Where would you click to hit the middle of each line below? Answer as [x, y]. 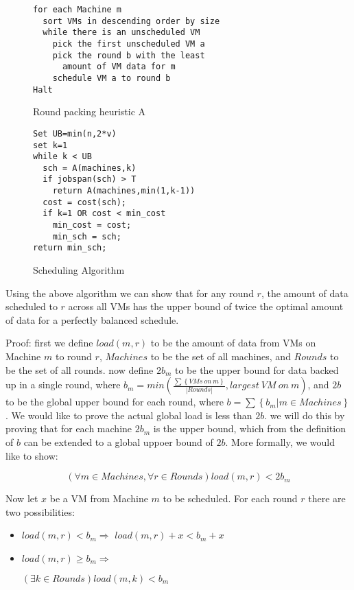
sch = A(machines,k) [90, 168]
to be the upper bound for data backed [257, 369]
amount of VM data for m [119, 67]
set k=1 [50, 145]
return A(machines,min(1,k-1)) [124, 191]
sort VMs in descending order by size [131, 21]
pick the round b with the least [129, 55]
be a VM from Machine [99, 498]
